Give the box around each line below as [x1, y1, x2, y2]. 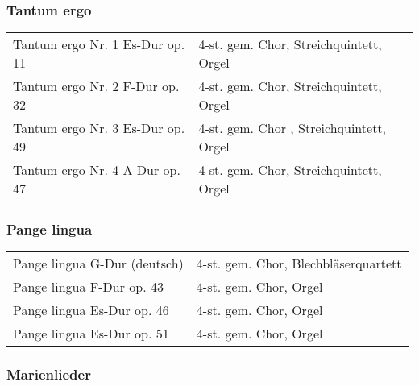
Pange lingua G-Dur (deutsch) [13, 254, 184, 273]
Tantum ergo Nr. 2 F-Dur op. [13, 77, 180, 96]
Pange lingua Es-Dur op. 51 [13, 324, 169, 343]
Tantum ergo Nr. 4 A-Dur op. [13, 160, 180, 180]
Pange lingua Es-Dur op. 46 [13, 301, 169, 320]
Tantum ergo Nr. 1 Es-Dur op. [13, 35, 185, 54]
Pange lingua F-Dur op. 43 [13, 277, 164, 297]
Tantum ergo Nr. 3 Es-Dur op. [13, 118, 185, 138]
